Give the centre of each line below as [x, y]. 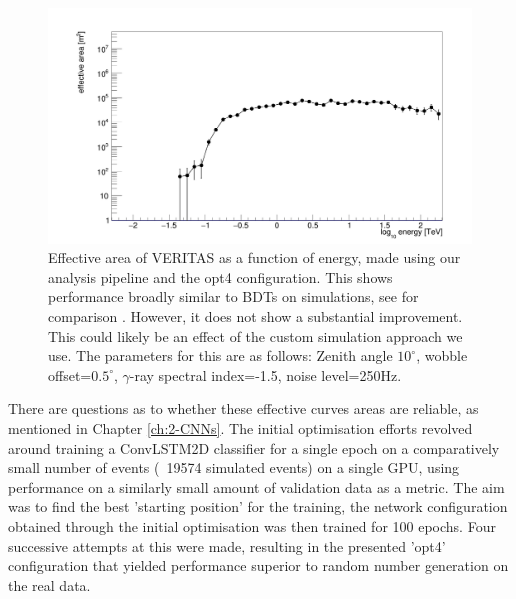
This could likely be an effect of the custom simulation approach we [255, 335]
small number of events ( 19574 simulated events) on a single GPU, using [234, 467]
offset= [70, 374]
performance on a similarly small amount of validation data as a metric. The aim [256, 486]
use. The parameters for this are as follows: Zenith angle [220, 355]
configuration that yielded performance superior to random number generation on [258, 565]
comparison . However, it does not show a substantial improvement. [255, 315]
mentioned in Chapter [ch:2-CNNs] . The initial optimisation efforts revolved [240, 427]
